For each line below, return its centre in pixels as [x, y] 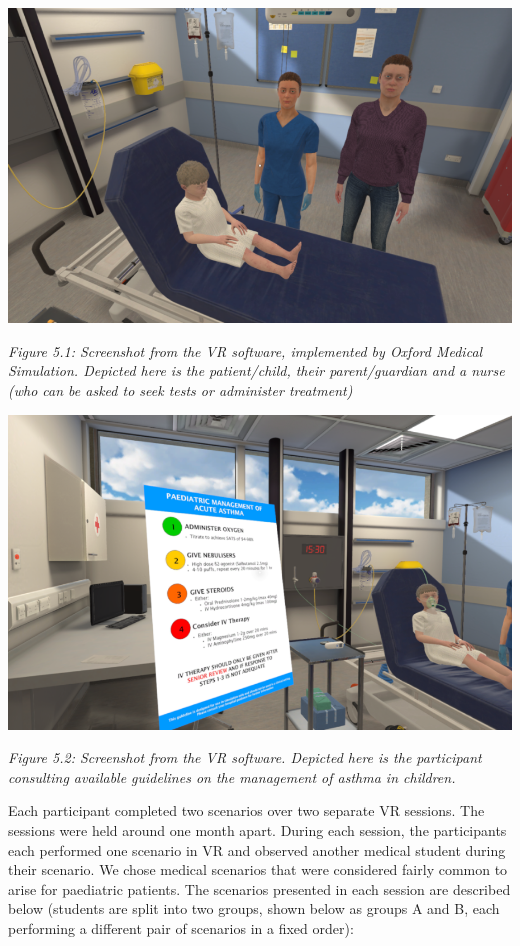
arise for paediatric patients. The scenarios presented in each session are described [259, 888]
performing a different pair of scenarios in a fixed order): [181, 927]
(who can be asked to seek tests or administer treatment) [180, 389]
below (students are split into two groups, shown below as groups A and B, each [254, 908]
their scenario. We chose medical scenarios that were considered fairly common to [258, 869]
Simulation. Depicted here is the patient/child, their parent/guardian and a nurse [256, 370]
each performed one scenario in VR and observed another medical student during [257, 849]
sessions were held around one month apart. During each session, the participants [257, 830]
